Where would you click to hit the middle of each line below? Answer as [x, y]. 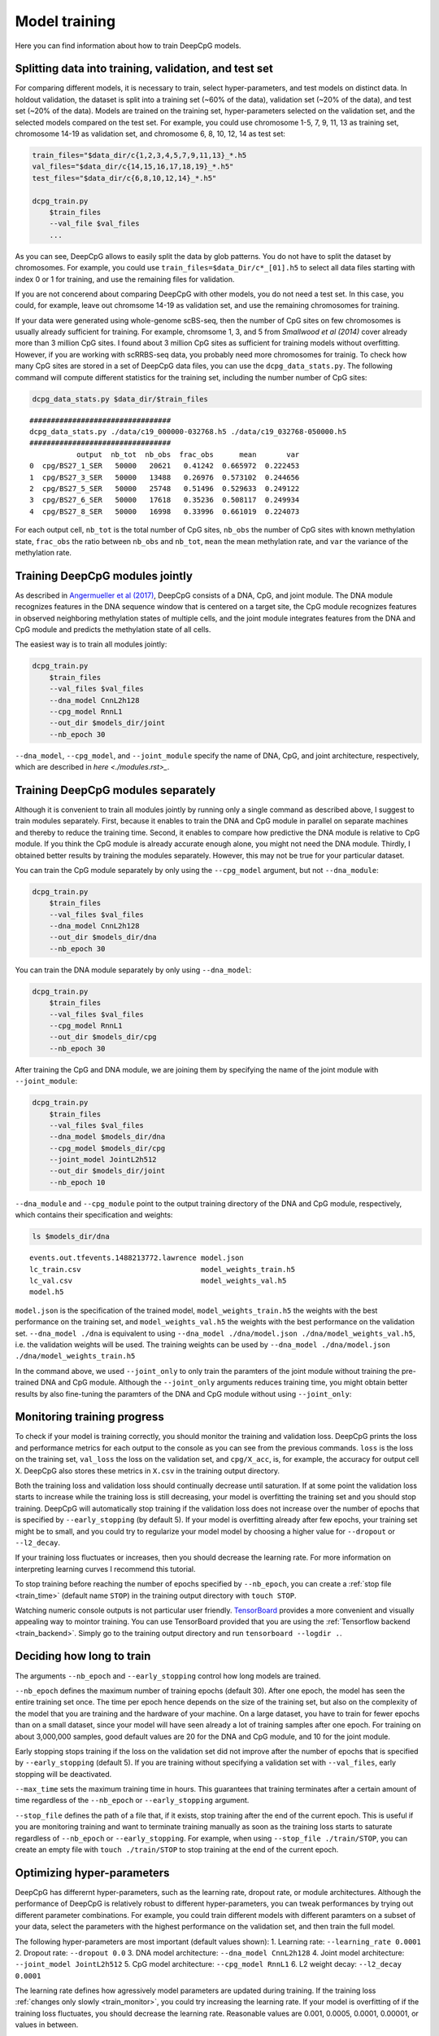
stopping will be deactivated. [63, 1774]
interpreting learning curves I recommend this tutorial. [105, 1569]
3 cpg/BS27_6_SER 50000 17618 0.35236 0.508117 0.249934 [165, 500]
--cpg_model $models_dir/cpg [107, 1148]
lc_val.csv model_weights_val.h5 [158, 1281]
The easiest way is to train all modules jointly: [91, 644]
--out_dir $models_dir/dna [103, 937]
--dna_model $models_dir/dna [107, 1137]
